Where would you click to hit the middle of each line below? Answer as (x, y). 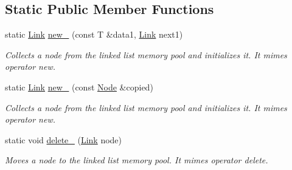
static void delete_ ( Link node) (64, 139)
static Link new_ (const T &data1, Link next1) (94, 34)
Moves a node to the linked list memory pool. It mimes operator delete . (137, 160)
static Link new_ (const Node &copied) (79, 87)
